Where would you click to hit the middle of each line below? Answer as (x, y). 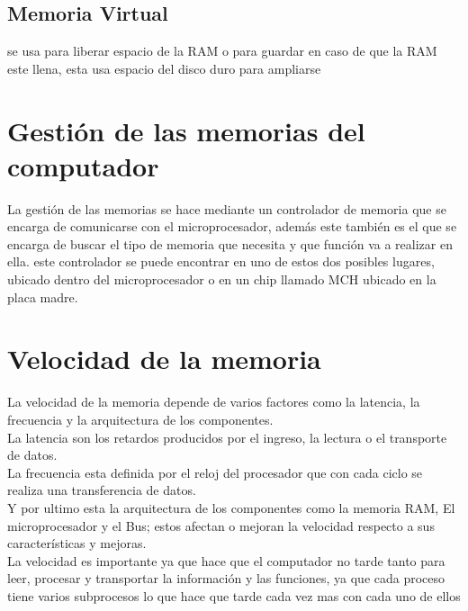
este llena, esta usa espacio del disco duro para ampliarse (164, 68)
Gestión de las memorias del (186, 130)
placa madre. (43, 297)
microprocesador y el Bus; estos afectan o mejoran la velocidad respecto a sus (221, 525)
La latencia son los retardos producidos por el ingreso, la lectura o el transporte (227, 437)
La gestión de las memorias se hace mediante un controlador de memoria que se (227, 208)
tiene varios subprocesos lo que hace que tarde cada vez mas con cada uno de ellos (234, 595)
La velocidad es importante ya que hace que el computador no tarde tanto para (226, 560)
